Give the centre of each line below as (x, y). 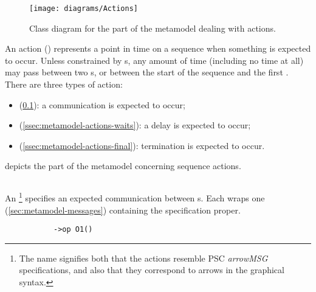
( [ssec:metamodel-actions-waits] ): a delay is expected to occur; (135, 125)
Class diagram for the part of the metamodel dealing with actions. (153, 28)
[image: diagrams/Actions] (84, 9)
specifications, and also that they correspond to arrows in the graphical (152, 270)
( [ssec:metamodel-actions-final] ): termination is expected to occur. (142, 145)
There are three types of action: (64, 84)
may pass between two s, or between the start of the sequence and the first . (147, 72)
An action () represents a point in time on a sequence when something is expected (158, 48)
